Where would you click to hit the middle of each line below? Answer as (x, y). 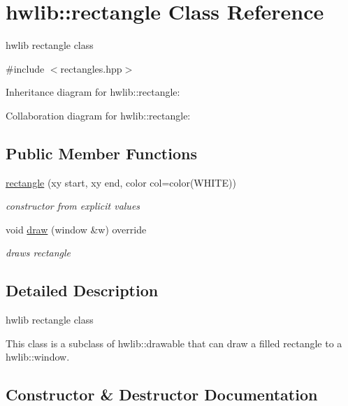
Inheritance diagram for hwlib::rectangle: (93, 92)
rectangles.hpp (91, 68)
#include (25, 68)
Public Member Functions (101, 153)
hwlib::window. (38, 357)
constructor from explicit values (73, 206)
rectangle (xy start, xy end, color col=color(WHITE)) (121, 182)
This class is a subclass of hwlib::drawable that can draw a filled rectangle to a (174, 343)
